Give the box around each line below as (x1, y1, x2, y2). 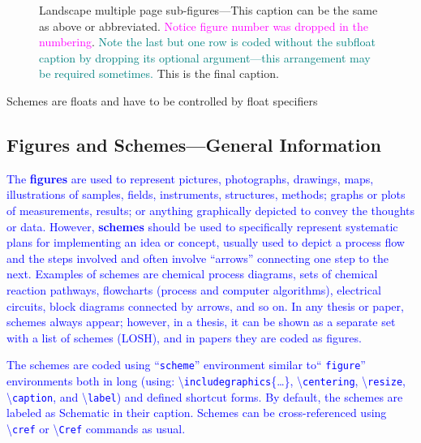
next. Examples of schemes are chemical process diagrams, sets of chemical (6, 265, 378, 282)
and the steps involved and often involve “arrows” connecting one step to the (6, 249, 389, 266)
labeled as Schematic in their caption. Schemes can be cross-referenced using (6, 404, 387, 421)
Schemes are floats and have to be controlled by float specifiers (6, 92, 318, 109)
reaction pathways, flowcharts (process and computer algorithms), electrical (6, 281, 381, 298)
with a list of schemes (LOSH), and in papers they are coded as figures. (6, 329, 362, 346)
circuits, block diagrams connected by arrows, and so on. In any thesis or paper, (6, 297, 404, 314)
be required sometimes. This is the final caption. (39, 65, 279, 82)
